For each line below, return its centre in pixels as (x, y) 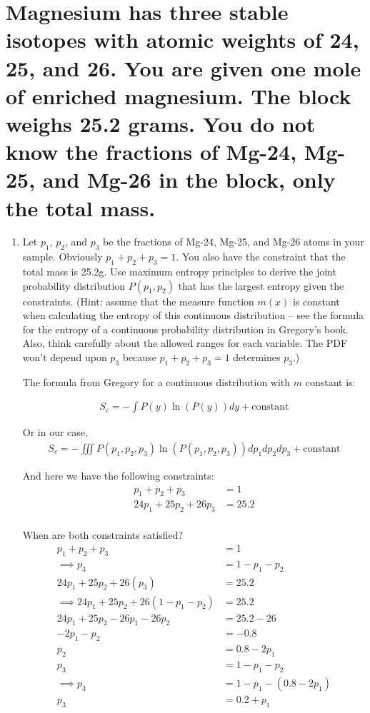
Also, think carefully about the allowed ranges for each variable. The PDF (185, 343)
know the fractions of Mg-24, (151, 152)
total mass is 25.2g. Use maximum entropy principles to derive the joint (179, 272)
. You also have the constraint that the (261, 257)
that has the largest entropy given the (261, 285)
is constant (316, 301)
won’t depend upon (65, 357)
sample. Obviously (62, 257)
